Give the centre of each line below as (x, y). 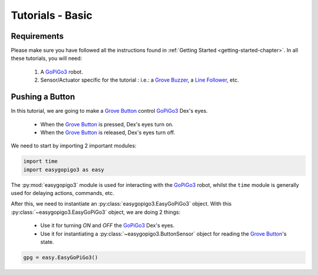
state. (47, 242)
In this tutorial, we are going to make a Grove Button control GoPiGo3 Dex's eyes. (110, 111)
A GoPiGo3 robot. (62, 72)
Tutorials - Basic (52, 15)
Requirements (37, 36)
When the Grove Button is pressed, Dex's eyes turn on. (107, 124)
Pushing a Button (43, 97)
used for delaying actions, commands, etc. (63, 193)
